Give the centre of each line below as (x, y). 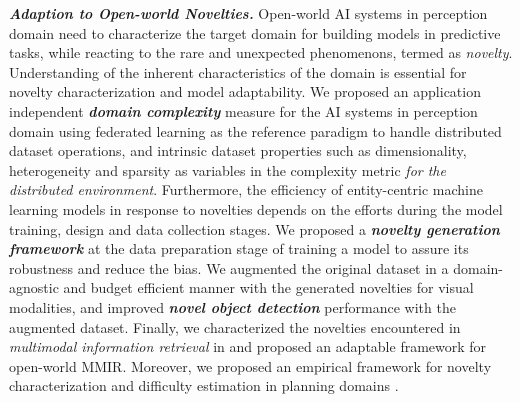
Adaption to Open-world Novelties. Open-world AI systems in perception (248, 13)
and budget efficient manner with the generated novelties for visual (268, 287)
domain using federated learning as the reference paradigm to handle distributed (255, 130)
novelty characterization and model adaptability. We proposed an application (245, 91)
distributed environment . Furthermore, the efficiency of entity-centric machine (246, 189)
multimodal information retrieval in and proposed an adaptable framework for (248, 346)
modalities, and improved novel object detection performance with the (232, 306)
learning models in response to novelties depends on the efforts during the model (256, 208)
